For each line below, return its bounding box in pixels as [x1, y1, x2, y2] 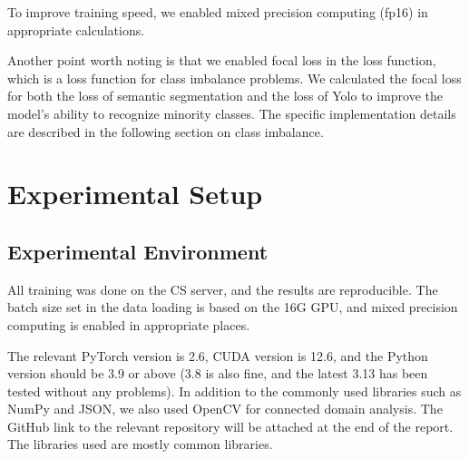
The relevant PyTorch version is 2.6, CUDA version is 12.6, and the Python [7, 346, 428, 365]
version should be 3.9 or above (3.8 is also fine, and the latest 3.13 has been [7, 364, 428, 383]
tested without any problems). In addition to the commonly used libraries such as [7, 381, 462, 400]
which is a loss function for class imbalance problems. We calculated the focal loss [7, 68, 462, 87]
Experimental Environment [7, 237, 269, 265]
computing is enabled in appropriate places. [7, 315, 250, 334]
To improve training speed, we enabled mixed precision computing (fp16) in [7, 3, 428, 21]
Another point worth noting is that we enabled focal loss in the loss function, [7, 51, 436, 70]
